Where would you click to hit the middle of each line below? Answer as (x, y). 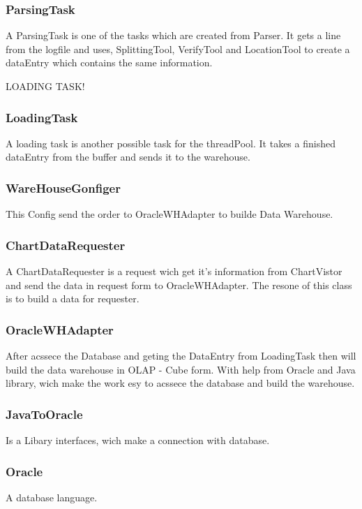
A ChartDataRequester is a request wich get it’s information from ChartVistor (174, 271)
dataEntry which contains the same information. (109, 62)
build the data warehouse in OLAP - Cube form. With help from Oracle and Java (181, 369)
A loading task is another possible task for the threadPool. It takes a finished (171, 143)
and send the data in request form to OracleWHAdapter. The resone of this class (179, 285)
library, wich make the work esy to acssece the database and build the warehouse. (180, 383)
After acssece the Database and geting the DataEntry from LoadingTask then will (181, 356)
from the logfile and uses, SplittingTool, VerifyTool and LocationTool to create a (178, 49)
